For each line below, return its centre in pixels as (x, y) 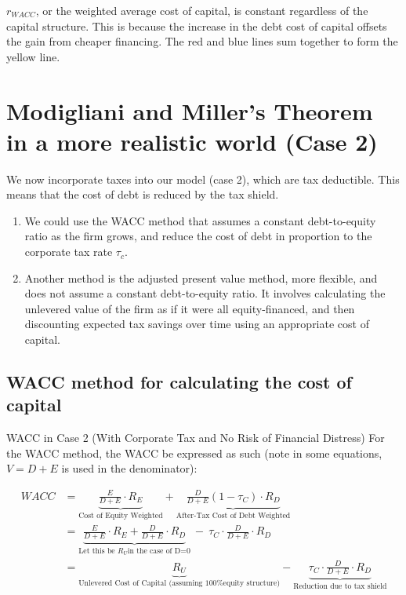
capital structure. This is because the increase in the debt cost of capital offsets (197, 26)
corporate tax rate (69, 252)
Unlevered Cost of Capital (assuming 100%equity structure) (179, 583)
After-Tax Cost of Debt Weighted (233, 516)
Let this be (97, 551)
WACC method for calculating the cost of (179, 382)
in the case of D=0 (159, 551)
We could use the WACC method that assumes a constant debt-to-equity (200, 220)
